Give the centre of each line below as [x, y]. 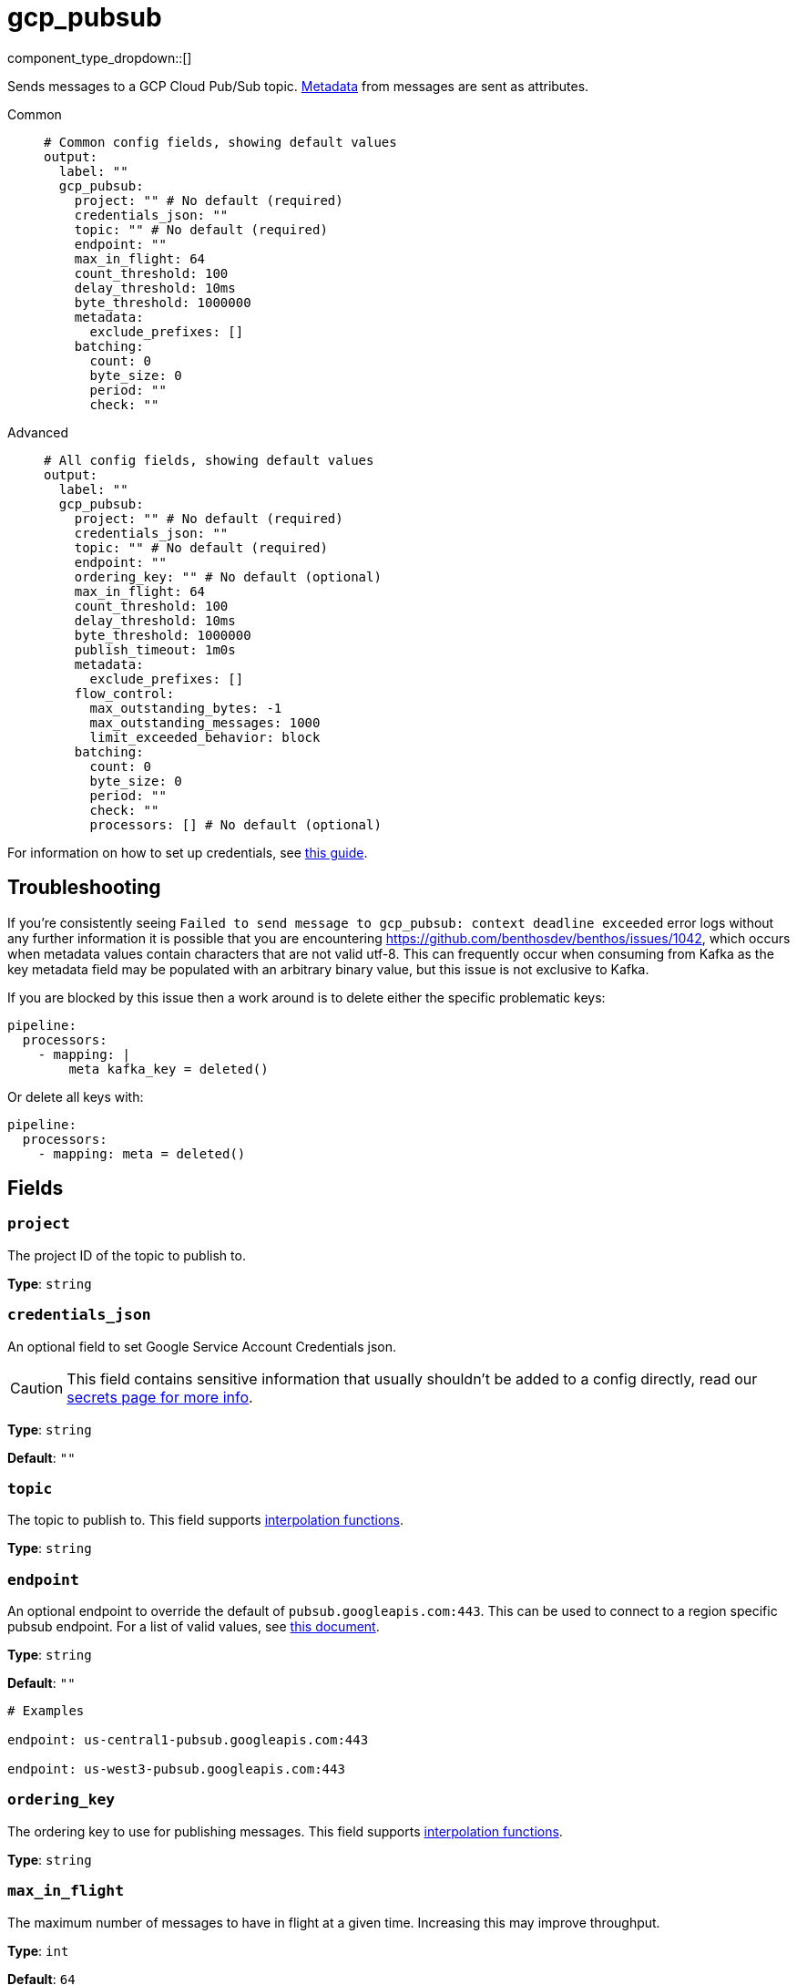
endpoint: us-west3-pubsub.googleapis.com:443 [176, 1769]
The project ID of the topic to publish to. [127, 1255]
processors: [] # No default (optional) [235, 824]
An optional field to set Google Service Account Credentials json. [202, 1346]
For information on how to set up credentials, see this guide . [188, 852]
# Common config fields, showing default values [220, 142]
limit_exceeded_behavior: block [205, 737]
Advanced [38, 432]
